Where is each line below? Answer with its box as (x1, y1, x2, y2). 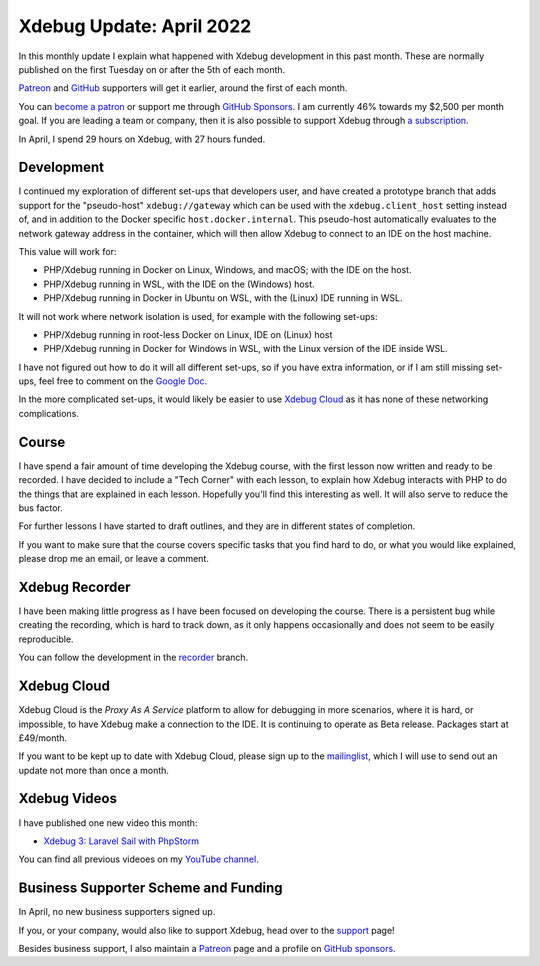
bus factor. (18, 501, 64, 514)
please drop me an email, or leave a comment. (18, 553, 210, 565)
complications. (18, 407, 80, 419)
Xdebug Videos (18, 790, 117, 807)
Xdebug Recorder (18, 578, 131, 595)
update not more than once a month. (18, 764, 170, 776)
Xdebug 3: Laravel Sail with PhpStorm (43, 835, 200, 847)
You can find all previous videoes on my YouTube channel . (18, 853, 259, 865)
